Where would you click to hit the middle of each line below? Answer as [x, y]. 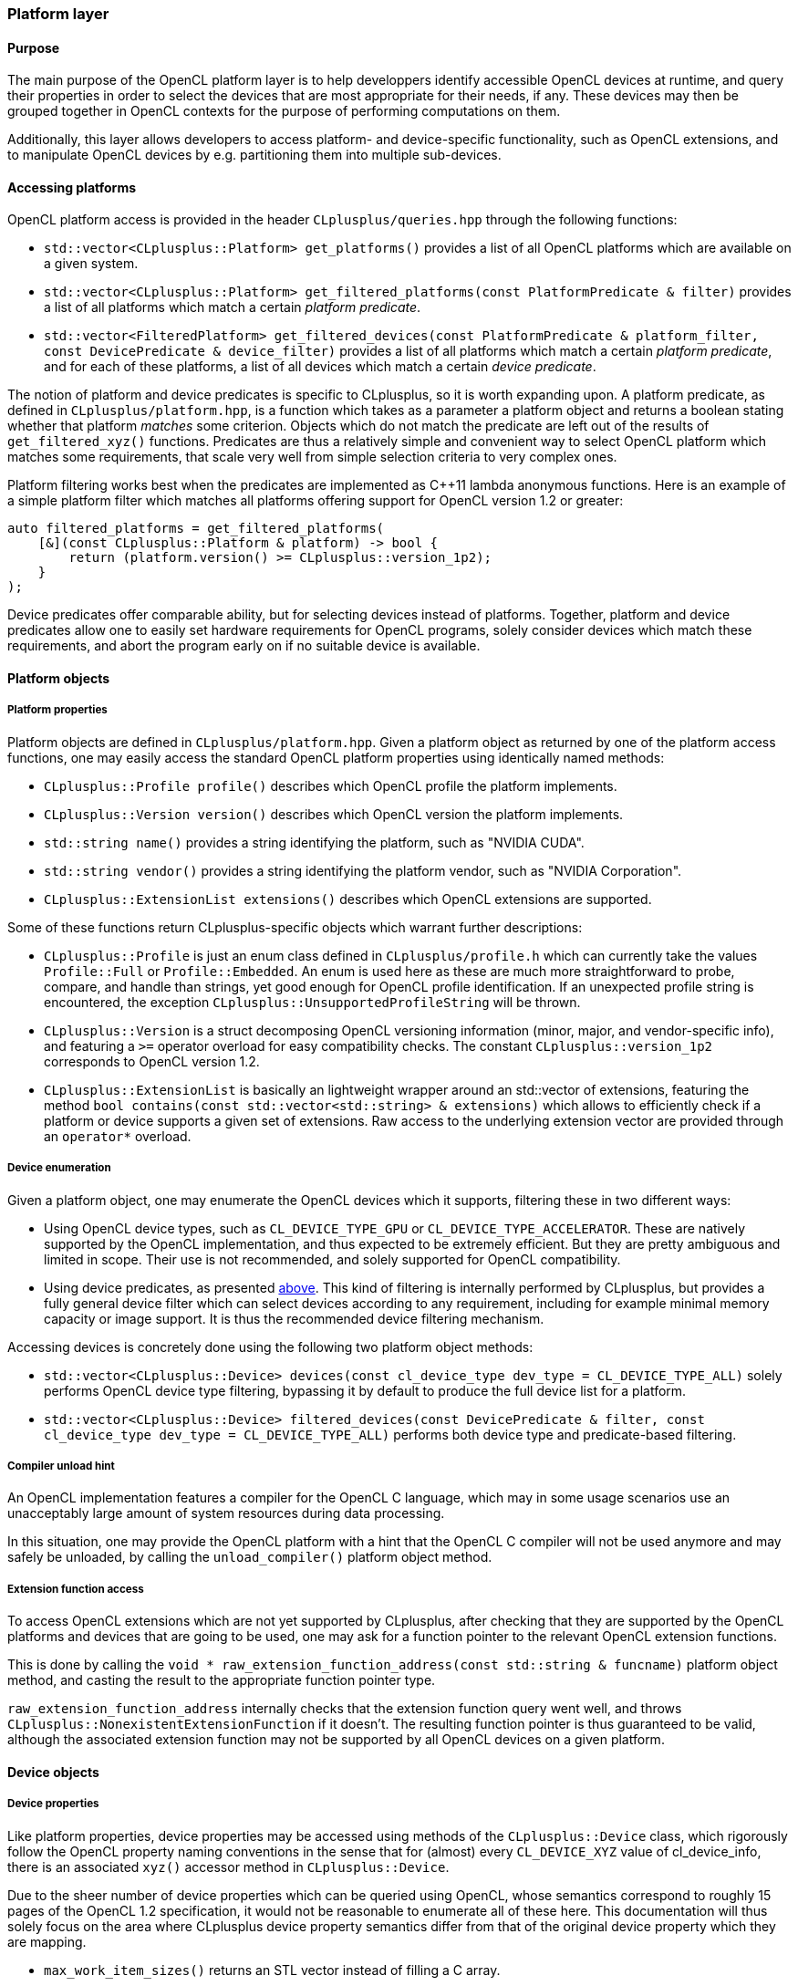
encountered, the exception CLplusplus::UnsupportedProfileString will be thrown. [312, 1002]
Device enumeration [59, 1168]
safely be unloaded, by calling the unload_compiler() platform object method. [250, 1557]
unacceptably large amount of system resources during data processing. [226, 1513]
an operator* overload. [118, 1136]
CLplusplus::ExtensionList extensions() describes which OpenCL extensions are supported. [348, 899]
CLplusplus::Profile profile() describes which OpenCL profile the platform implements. [331, 785]
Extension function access [76, 1589]
